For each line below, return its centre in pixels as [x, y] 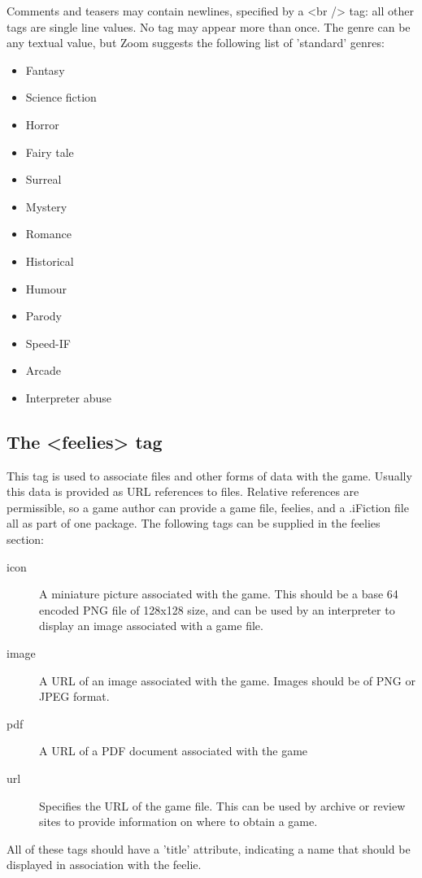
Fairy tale [50, 152]
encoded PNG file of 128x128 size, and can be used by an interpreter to [217, 609]
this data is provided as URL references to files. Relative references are [183, 491]
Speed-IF [48, 343]
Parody [44, 316]
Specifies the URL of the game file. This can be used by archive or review [222, 805]
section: [25, 539]
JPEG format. [74, 696]
